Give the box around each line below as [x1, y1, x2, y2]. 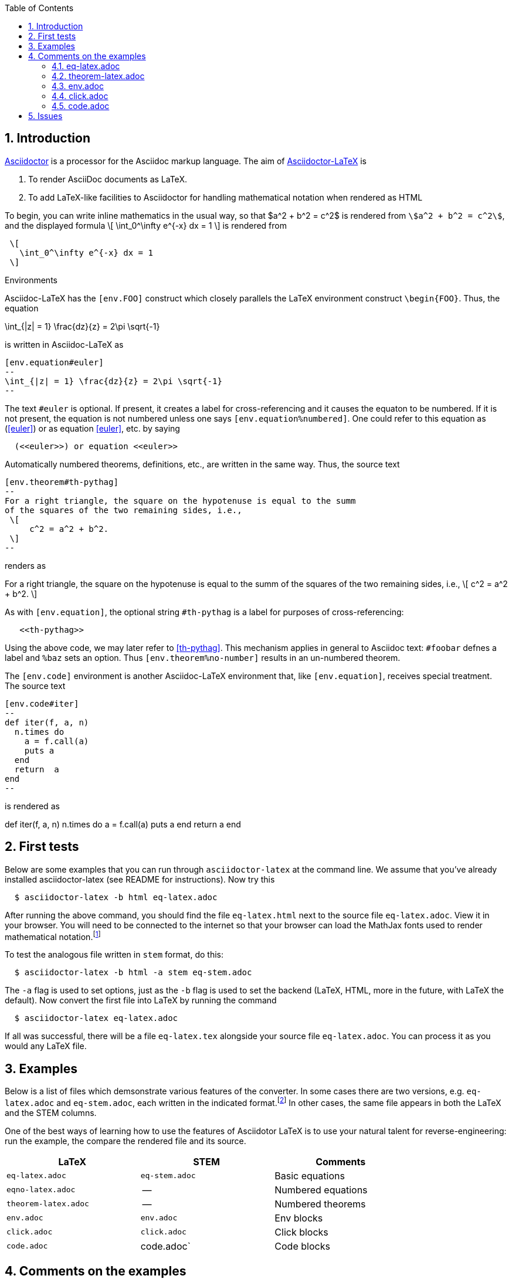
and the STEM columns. [5, 1107, 97, 1118]
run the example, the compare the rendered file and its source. [5, 1135, 246, 1146]
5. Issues [28, 111, 63, 121]
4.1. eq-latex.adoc [52, 61, 120, 71]
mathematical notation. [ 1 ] [5, 929, 101, 942]
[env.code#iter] [5, 698, 79, 708]
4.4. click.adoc [52, 91, 108, 101]
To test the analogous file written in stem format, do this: [5, 949, 224, 960]
